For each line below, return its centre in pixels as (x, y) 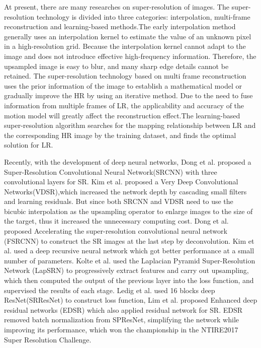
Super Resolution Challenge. (48, 339)
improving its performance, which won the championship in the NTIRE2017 (121, 329)
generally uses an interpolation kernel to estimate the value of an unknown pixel (128, 36)
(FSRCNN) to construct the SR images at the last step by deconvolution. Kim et (129, 240)
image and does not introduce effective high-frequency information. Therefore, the (130, 56)
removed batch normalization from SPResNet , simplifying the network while (121, 320)
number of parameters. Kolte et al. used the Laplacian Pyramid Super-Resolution (130, 260)
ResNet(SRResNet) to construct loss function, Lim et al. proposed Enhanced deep (131, 300)
